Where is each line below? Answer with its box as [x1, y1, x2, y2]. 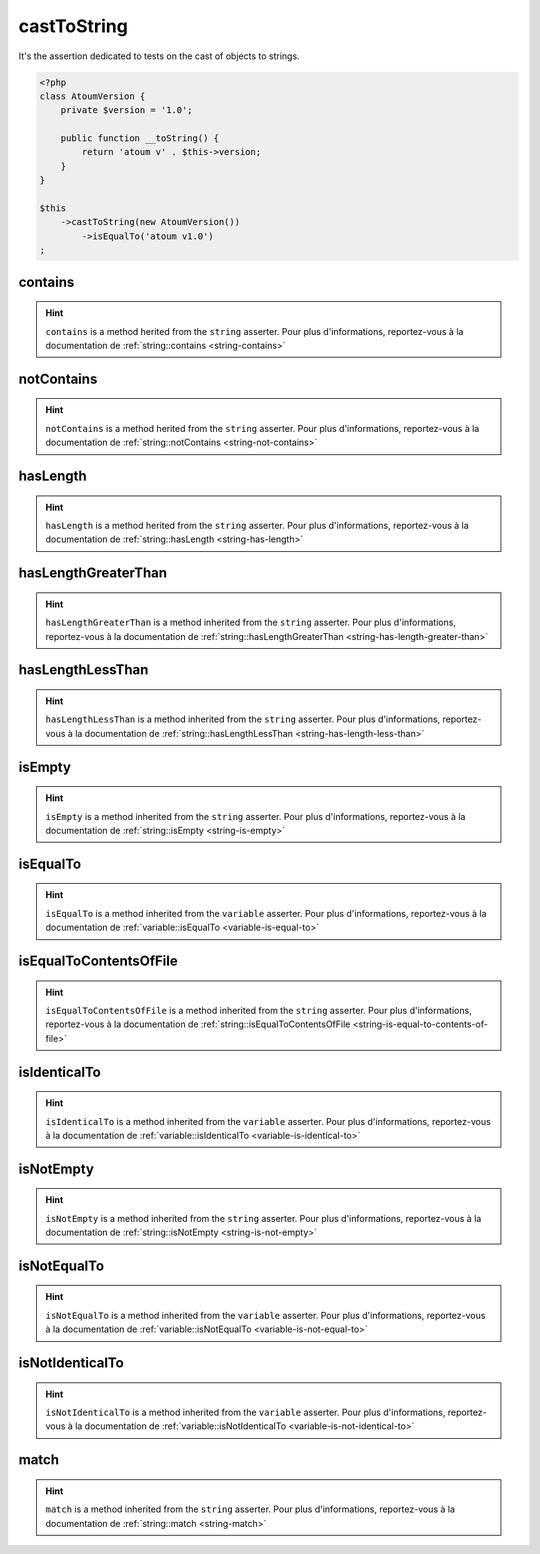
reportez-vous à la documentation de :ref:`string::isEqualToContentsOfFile [45, 1018, 351, 1030]
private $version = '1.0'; [60, 105, 194, 116]
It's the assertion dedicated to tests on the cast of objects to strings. [18, 50, 300, 62]
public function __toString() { [60, 133, 220, 144]
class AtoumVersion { [39, 90, 146, 102]
